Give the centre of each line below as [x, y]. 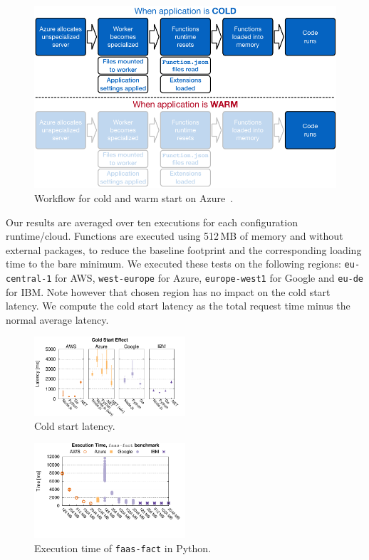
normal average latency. [57, 319]
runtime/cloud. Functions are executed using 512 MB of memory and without [175, 236]
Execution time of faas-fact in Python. [123, 548]
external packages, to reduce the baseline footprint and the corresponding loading [184, 249]
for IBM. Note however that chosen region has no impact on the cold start [168, 291]
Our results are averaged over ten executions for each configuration [152, 222]
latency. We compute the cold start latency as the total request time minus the [178, 306]
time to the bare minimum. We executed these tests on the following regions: [173, 264]
